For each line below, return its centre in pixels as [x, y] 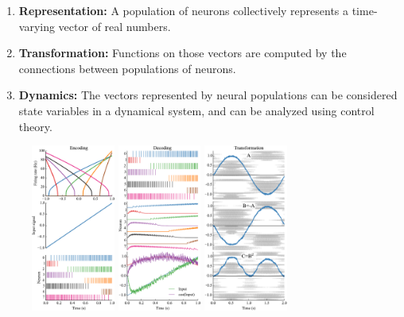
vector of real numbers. [115, 26]
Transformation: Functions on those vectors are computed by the [183, 53]
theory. [35, 126]
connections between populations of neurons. [127, 68]
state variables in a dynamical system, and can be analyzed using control [196, 110]
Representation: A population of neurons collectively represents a [184, 10]
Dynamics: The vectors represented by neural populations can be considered [208, 95]
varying [37, 26]
